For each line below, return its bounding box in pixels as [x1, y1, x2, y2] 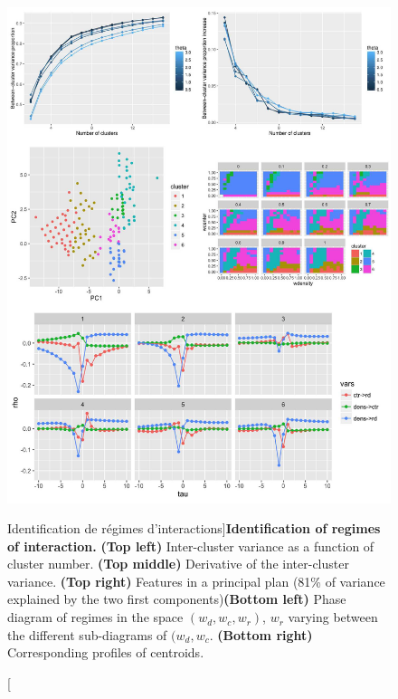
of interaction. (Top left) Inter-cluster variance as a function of [7, 536, 374, 555]
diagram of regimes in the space [7, 608, 184, 627]
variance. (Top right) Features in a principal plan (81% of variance [7, 571, 385, 590]
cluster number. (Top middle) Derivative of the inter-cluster [7, 554, 349, 573]
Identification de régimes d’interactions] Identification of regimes [7, 519, 381, 538]
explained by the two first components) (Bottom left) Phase [7, 589, 346, 608]
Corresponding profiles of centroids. [7, 643, 204, 662]
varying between [288, 608, 378, 627]
